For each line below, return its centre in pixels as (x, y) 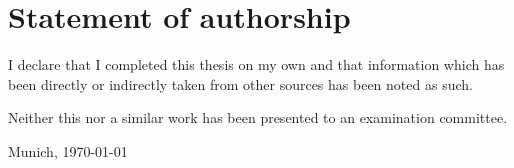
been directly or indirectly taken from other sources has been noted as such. (240, 83)
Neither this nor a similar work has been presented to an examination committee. (258, 117)
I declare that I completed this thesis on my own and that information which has (256, 64)
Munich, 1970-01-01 (68, 150)
